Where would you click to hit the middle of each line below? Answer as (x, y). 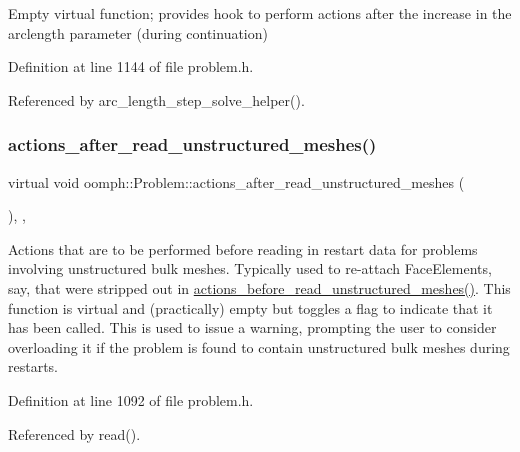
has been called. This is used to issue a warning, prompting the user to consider (252, 327)
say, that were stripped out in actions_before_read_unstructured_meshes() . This (259, 287)
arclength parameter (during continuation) (138, 32)
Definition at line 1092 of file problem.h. (131, 399)
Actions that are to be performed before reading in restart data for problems (243, 248)
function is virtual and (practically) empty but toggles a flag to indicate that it (250, 307)
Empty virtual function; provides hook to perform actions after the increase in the (260, 13)
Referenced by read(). (74, 433)
